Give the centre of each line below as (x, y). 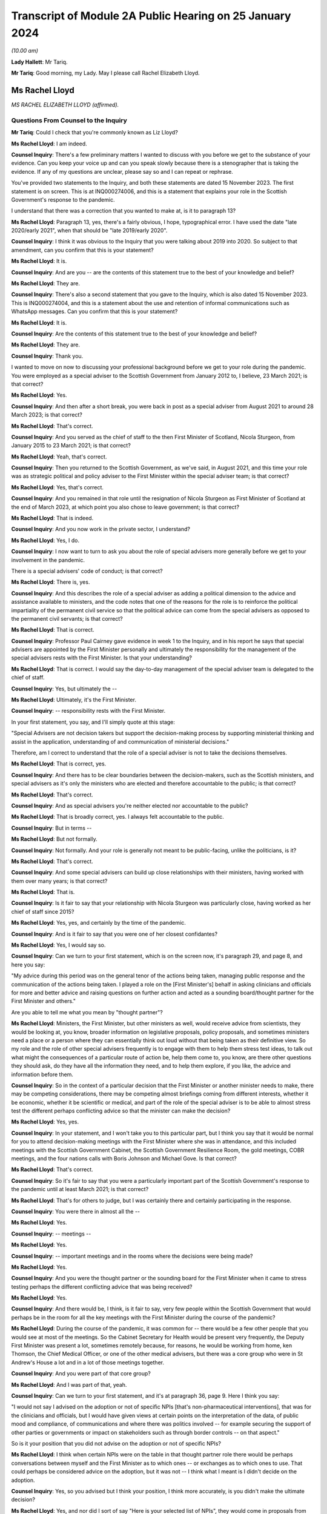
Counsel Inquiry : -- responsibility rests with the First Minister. (88, 711)
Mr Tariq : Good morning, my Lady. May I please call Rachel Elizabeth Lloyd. (105, 73)
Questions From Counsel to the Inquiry (69, 120)
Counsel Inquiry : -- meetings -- (51, 1234)
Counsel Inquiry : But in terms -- (51, 828)
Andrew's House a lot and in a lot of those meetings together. (88, 1362)
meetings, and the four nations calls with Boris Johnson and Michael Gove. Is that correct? (124, 1159)
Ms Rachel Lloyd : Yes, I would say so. (58, 945)
